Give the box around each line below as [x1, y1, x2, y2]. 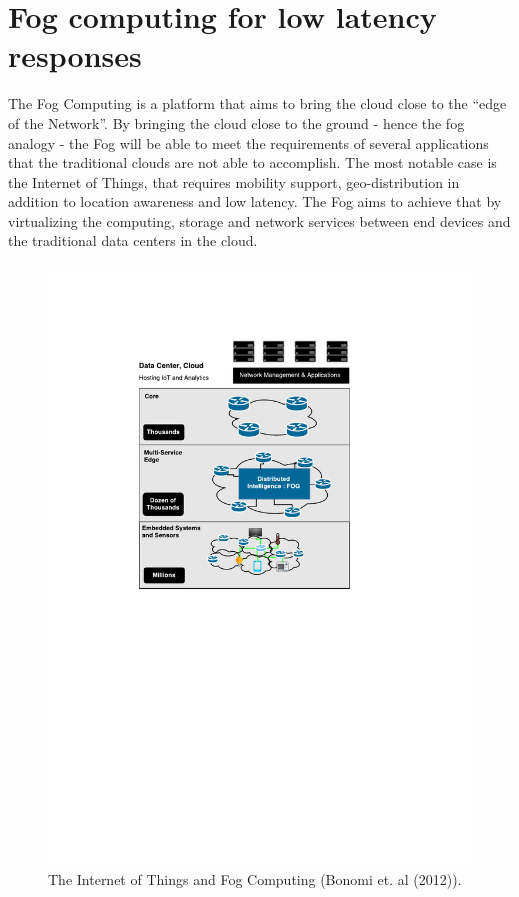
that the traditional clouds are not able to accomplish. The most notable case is [8, 152, 497, 173]
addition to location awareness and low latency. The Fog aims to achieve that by [8, 191, 502, 212]
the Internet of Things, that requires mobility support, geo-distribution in [8, 171, 460, 192]
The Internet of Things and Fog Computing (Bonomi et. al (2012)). [48, 868, 462, 889]
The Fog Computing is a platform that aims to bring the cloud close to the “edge [8, 93, 507, 114]
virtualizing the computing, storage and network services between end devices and [8, 210, 511, 231]
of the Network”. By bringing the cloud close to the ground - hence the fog [8, 112, 465, 133]
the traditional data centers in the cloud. [8, 230, 258, 251]
